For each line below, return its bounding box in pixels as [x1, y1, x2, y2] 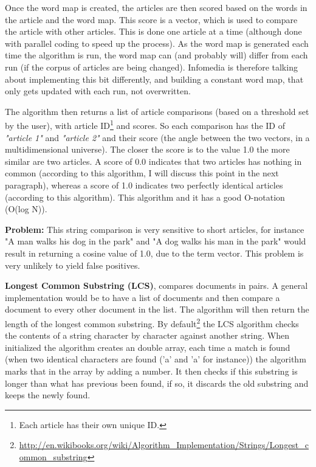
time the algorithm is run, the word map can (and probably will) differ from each [5, 49, 308, 61]
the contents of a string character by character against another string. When [5, 329, 290, 342]
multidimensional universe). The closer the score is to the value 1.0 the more [5, 143, 290, 156]
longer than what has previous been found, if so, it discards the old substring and [5, 376, 309, 389]
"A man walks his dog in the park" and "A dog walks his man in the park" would [5, 235, 306, 247]
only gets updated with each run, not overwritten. [5, 85, 191, 97]
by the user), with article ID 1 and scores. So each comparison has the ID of [5, 117, 285, 131]
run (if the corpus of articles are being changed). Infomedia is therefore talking [5, 60, 298, 73]
